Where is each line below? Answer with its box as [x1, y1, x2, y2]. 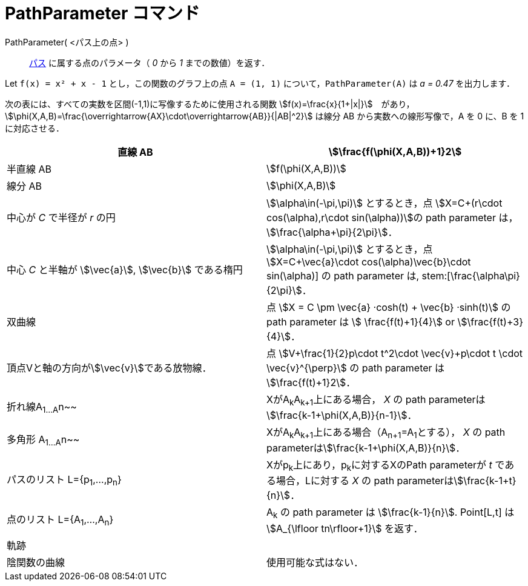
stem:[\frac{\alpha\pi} [421, 269, 520, 282]
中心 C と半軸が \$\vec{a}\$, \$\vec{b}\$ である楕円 [7, 263, 243, 276]
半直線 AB [7, 162, 52, 175]
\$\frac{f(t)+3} [457, 315, 524, 328]
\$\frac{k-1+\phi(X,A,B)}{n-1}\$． [266, 408, 417, 421]
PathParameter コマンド [5, 3, 200, 24]
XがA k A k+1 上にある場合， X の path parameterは [266, 393, 486, 407]
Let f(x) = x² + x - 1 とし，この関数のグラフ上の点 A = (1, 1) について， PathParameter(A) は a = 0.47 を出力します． [5, 78, 515, 88]
